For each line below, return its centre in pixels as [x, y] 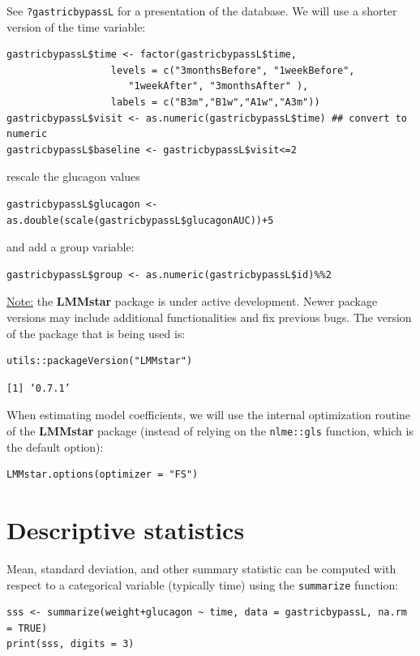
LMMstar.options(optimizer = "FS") [103, 475]
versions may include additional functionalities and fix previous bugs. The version [209, 317]
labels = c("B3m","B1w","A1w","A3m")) [215, 103]
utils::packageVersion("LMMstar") [100, 361]
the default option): [55, 446]
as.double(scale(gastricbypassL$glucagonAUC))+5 [140, 220]
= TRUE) [27, 628]
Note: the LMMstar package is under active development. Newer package [192, 301]
